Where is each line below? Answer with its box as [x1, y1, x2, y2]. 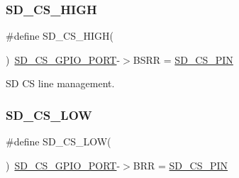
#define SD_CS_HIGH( [6, 28, 113, 43]
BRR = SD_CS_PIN [133, 157, 228, 172]
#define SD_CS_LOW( [6, 134, 111, 149]
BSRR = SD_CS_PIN [133, 52, 233, 67]
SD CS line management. [6, 76, 115, 91]
